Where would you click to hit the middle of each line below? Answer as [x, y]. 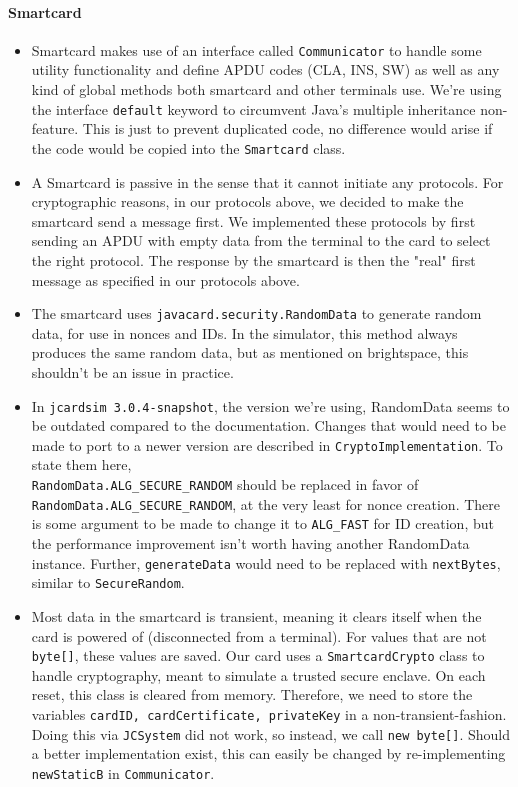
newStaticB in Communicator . [123, 772]
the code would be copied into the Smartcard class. [188, 147]
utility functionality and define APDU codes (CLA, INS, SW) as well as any [265, 69]
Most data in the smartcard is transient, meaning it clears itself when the [256, 615]
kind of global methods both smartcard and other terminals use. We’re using [266, 89]
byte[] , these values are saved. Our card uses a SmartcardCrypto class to [258, 655]
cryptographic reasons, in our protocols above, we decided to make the [247, 201]
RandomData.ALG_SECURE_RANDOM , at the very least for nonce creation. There [266, 503]
